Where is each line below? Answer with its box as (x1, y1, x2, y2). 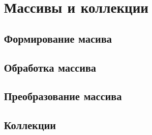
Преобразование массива (4, 88, 122, 104)
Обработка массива (4, 59, 96, 75)
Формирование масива (4, 30, 112, 46)
